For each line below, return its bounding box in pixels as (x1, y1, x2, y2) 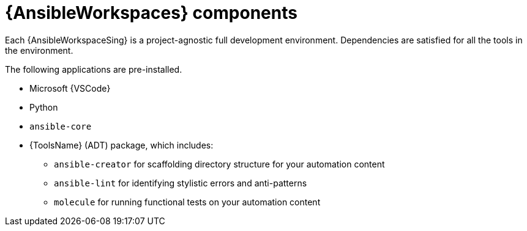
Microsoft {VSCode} (29, 82, 111, 94)
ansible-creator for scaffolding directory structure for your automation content (54, 158, 385, 169)
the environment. (5, 45, 73, 56)
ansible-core (29, 121, 92, 131)
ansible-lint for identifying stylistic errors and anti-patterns (54, 177, 307, 188)
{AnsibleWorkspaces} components (5, 2, 297, 23)
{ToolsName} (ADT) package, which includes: (29, 139, 214, 150)
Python (29, 101, 58, 112)
